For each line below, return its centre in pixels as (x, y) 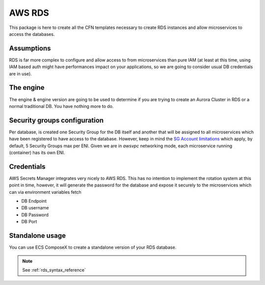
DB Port (29, 222)
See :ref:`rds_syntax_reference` (54, 270)
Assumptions (30, 48)
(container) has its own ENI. (37, 153)
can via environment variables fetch (45, 192)
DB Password (35, 215)
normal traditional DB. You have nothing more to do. (61, 106)
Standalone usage (38, 236)
